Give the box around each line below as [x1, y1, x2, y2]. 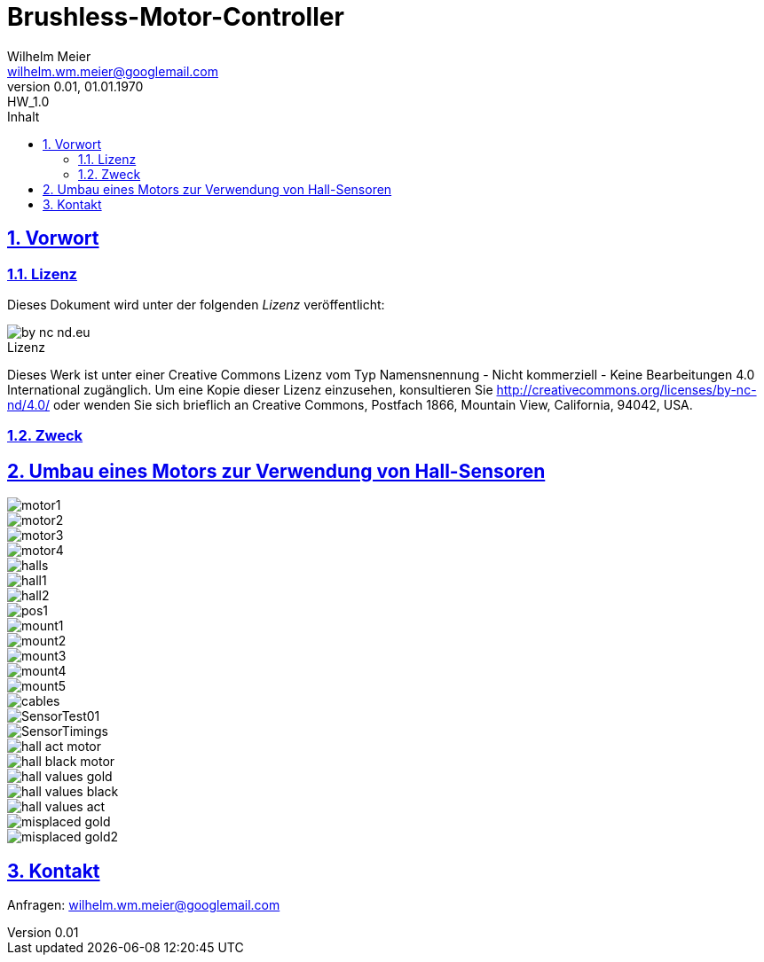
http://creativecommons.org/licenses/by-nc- [496, 381, 757, 397]
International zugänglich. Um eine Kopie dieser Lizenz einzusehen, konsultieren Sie [7, 381, 493, 397]
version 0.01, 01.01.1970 [7, 78, 144, 94]
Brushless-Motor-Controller [7, 2, 344, 32]
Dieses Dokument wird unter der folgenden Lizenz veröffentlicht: [7, 296, 385, 312]
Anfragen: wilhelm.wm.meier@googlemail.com [7, 897, 280, 913]
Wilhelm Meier [7, 48, 91, 64]
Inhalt [7, 108, 40, 124]
